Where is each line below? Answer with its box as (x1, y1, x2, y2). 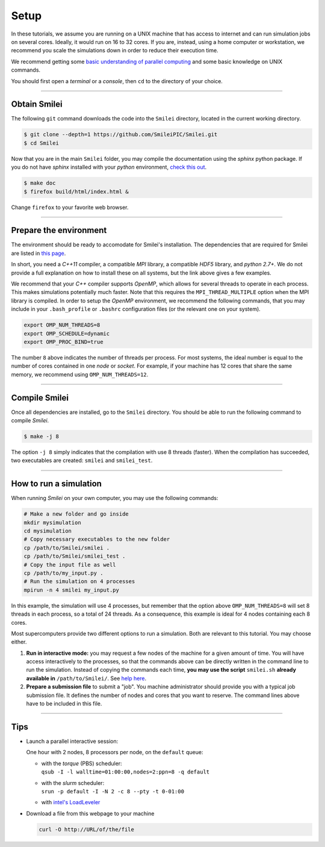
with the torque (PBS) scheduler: (41, 760, 123, 767)
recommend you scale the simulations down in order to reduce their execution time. (11, 47, 219, 54)
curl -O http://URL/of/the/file (39, 826, 135, 833)
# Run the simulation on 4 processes (23, 578, 135, 585)
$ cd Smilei (23, 139, 60, 146)
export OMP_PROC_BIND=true (23, 338, 104, 345)
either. (11, 639, 27, 646)
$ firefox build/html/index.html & (23, 188, 129, 195)
